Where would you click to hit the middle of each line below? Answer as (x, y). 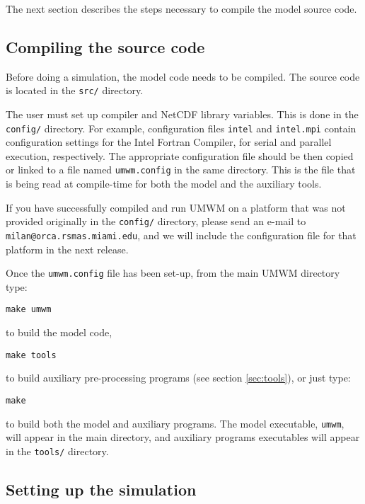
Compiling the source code (105, 46)
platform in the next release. (67, 249)
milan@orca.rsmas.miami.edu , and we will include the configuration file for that (181, 235)
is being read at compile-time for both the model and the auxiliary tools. (164, 184)
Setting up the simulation (101, 489)
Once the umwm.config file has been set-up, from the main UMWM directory (173, 273)
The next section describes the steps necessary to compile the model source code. (181, 8)
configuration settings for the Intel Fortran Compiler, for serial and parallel (169, 142)
